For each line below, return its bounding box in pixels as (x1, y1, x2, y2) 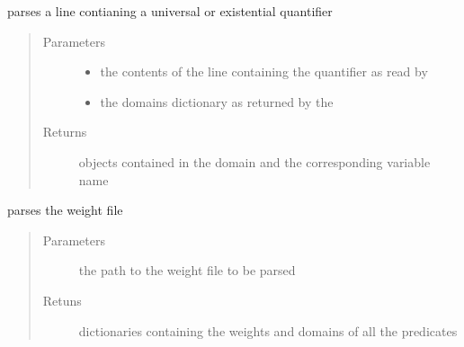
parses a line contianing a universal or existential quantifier (7, 2, 333, 20)
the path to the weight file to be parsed (78, 261, 296, 280)
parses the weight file (7, 200, 123, 219)
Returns (42, 122, 87, 141)
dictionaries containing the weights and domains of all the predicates (78, 321, 458, 340)
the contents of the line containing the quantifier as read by (100, 62, 428, 81)
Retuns (42, 290, 82, 309)
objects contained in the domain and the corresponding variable (78, 152, 431, 171)
